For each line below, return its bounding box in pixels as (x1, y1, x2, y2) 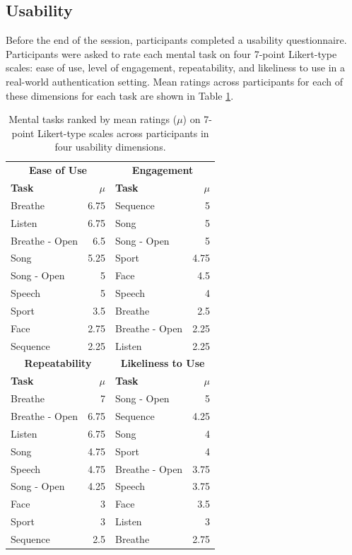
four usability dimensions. (54, 139, 166, 154)
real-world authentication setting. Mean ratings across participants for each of (6, 74, 344, 88)
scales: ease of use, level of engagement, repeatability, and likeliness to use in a (6, 60, 346, 75)
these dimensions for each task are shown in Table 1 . (6, 88, 234, 103)
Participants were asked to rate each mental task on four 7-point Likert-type (6, 46, 337, 61)
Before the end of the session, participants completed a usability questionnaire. (6, 33, 347, 47)
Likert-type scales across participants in (37, 125, 209, 140)
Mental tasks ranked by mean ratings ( (8, 112, 177, 127)
